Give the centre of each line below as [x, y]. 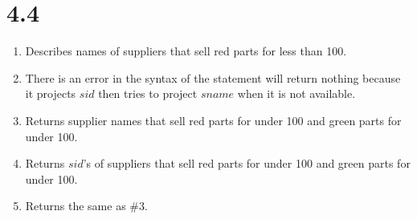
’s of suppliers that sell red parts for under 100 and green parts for [247, 163]
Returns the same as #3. [86, 206]
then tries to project [148, 93]
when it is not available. [296, 93]
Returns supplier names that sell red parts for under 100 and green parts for [213, 120]
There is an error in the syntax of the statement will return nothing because [213, 77]
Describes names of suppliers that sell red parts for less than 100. [186, 51]
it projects [51, 93]
